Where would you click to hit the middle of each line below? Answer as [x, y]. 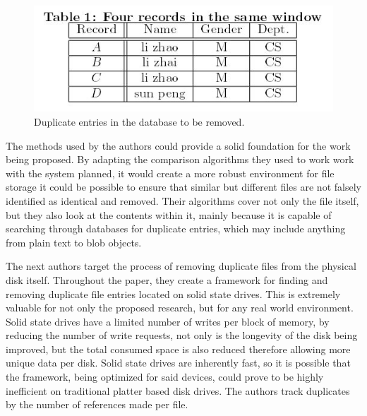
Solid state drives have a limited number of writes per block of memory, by [168, 321]
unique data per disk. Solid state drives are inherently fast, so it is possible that [178, 363]
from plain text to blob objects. [74, 242]
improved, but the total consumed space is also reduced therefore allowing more [178, 349]
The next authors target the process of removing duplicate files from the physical [181, 266]
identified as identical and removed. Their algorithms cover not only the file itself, [182, 200]
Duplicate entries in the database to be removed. [139, 121]
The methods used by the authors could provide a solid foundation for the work [178, 145]
